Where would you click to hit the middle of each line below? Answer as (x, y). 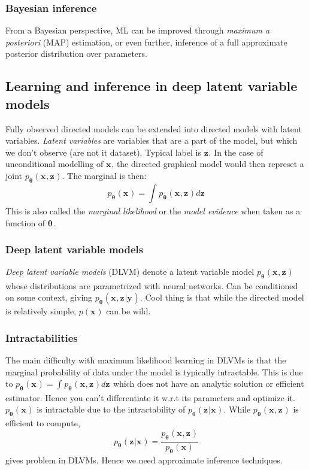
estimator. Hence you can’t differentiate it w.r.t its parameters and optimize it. (150, 397)
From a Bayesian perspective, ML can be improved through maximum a (138, 30)
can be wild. (128, 311)
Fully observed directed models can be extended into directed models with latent (154, 128)
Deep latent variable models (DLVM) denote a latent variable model (130, 272)
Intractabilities (42, 337)
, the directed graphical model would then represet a (208, 164)
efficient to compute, (43, 423)
